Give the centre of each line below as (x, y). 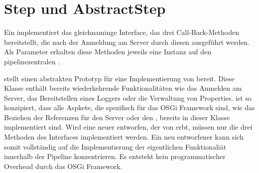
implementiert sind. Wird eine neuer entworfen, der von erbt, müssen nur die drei (128, 127)
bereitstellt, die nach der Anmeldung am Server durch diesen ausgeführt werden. (127, 42)
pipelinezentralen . (32, 61)
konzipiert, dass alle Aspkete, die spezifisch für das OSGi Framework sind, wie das (129, 107)
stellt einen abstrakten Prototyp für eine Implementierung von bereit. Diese (119, 78)
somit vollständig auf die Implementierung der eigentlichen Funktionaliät (115, 146)
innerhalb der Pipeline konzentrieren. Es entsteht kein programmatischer (115, 156)
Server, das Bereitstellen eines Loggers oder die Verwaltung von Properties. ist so (128, 97)
